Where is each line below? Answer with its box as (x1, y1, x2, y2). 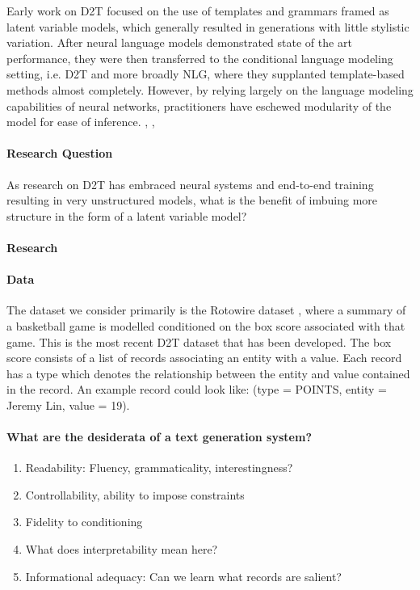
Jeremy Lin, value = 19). (6, 396, 130, 413)
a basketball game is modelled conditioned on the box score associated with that (6, 317, 405, 334)
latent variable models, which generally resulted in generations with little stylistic (6, 18, 409, 35)
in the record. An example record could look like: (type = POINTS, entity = (6, 381, 387, 398)
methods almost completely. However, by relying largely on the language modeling (6, 81, 414, 98)
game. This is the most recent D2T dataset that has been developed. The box (6, 333, 392, 350)
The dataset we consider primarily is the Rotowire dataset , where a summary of (6, 301, 406, 318)
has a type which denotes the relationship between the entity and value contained (6, 365, 410, 381)
